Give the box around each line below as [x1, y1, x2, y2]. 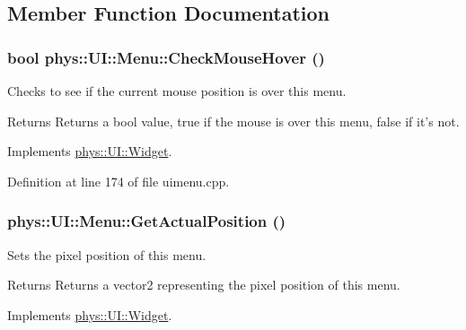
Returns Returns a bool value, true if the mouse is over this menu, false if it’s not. [7, 111, 460, 130]
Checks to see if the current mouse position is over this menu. [7, 82, 347, 100]
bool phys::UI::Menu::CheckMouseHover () [7, 46, 325, 68]
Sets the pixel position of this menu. [7, 245, 207, 264]
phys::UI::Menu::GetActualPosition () [7, 210, 286, 232]
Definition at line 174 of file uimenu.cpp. [7, 171, 230, 190]
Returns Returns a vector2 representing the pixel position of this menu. [7, 275, 400, 294]
